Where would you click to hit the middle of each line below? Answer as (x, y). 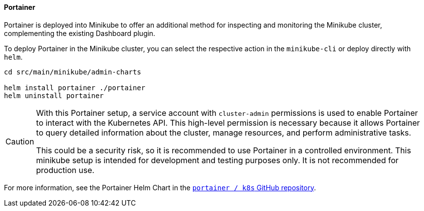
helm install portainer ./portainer (75, 88)
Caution (20, 141)
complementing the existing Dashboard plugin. (80, 33)
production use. (65, 170)
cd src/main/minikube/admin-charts (73, 72)
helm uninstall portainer (54, 95)
